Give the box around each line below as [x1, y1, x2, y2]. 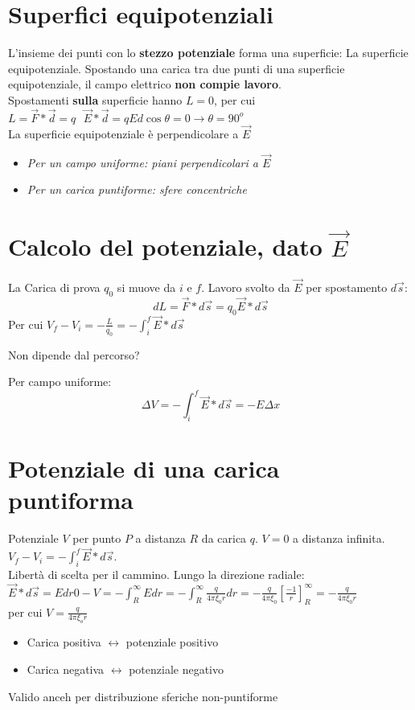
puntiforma [8, 483, 134, 516]
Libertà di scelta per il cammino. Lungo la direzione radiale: [8, 565, 305, 582]
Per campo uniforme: [8, 373, 112, 390]
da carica [201, 530, 247, 547]
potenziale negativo [129, 660, 224, 677]
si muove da [117, 278, 176, 295]
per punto [72, 530, 121, 547]
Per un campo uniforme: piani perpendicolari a [27, 154, 258, 170]
